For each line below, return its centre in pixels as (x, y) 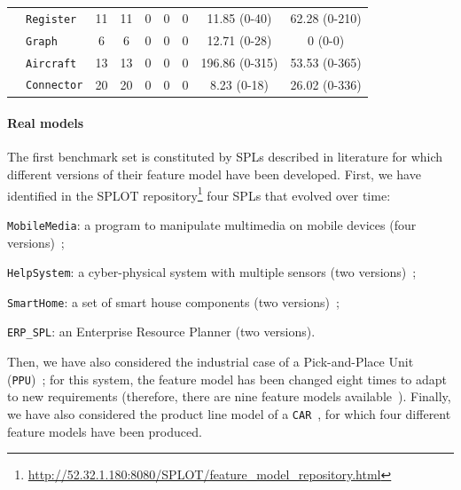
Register (51, 19)
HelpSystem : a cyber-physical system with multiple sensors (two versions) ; (212, 272)
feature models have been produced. (105, 431)
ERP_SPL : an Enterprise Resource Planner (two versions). (161, 332)
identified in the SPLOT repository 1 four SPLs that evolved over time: (199, 194)
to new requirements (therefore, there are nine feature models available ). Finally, (229, 396)
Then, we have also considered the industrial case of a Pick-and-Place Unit (211, 362)
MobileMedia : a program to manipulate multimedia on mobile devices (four (212, 224)
